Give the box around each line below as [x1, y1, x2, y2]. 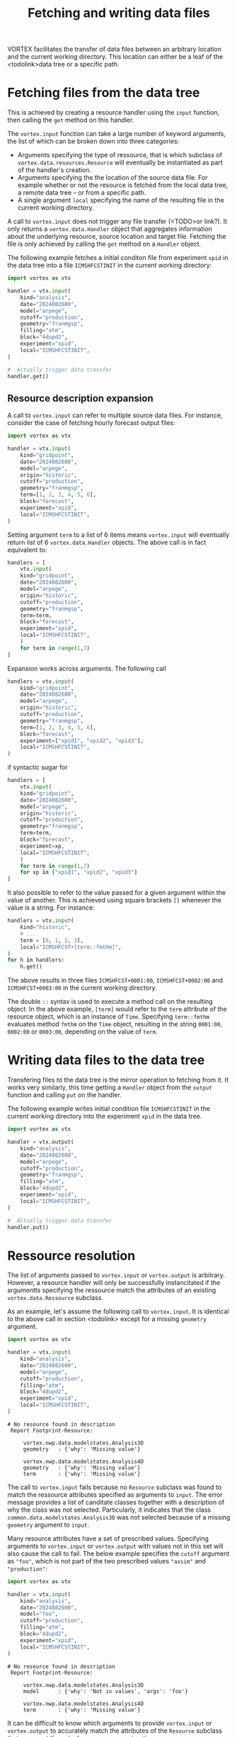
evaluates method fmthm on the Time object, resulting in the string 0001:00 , [7, 1020, 223, 1029]
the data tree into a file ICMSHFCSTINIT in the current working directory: [7, 261, 212, 270]
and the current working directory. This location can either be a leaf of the [7, 52, 224, 61]
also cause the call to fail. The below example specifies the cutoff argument [7, 1549, 230, 1558]
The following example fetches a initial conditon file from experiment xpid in [7, 254, 229, 262]
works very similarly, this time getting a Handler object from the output [7, 1083, 212, 1092]
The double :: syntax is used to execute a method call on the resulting [7, 997, 214, 1006]
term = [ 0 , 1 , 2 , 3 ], [20, 937, 83, 944]
